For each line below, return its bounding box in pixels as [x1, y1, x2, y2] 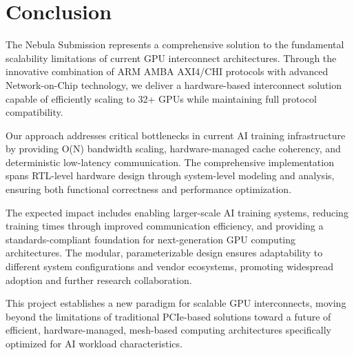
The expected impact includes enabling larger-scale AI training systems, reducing [6, 205, 348, 219]
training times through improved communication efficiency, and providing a [6, 219, 324, 233]
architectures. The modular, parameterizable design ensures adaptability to [6, 245, 323, 260]
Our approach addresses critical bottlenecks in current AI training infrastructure [6, 128, 346, 142]
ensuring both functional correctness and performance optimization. [6, 182, 292, 196]
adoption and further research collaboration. [6, 272, 192, 287]
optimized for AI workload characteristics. [6, 336, 183, 350]
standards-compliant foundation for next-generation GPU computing [6, 232, 296, 246]
